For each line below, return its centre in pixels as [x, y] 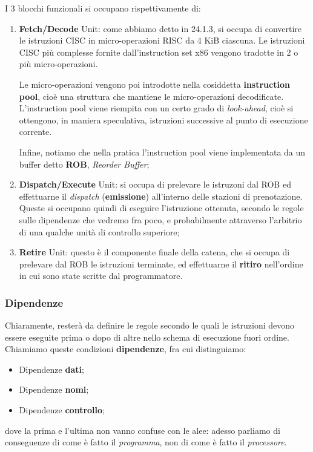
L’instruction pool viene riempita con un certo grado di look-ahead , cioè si [156, 108]
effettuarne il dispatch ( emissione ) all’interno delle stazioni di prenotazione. [161, 196]
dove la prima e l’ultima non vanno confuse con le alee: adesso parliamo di [143, 430]
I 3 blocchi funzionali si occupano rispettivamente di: [103, 8]
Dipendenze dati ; [51, 369]
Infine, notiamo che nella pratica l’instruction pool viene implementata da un [162, 152]
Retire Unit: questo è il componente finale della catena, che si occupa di [154, 252]
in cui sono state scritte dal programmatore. [101, 276]
